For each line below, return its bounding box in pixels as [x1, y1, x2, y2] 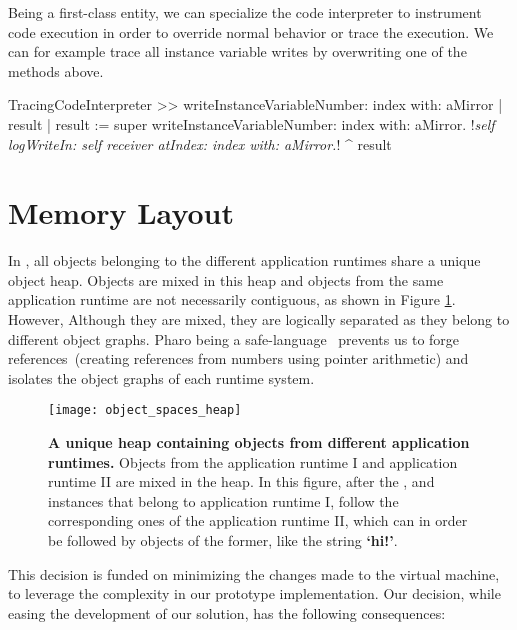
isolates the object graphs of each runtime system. [8, 367, 315, 388]
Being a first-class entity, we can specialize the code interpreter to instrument [8, 2, 482, 22]
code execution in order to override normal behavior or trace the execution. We [8, 21, 494, 42]
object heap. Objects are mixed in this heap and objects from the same [8, 269, 444, 290]
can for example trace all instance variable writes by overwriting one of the [8, 41, 467, 62]
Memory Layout [8, 192, 234, 233]
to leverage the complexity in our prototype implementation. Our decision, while [8, 583, 501, 604]
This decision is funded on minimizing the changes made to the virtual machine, [8, 563, 500, 584]
